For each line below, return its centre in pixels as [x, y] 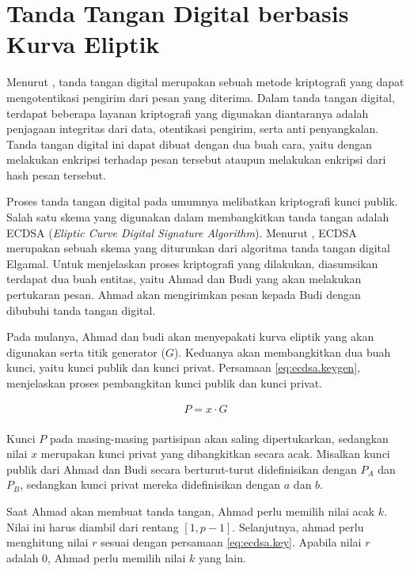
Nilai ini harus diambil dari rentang [93, 526]
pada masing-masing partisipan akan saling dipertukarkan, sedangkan [219, 438]
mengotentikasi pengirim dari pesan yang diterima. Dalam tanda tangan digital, [201, 97]
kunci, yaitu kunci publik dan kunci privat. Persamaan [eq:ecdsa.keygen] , [183, 367]
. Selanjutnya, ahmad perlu [298, 526]
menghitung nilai [47, 542]
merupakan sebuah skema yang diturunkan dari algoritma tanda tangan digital [198, 248]
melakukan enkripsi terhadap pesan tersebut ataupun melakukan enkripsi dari [196, 159]
